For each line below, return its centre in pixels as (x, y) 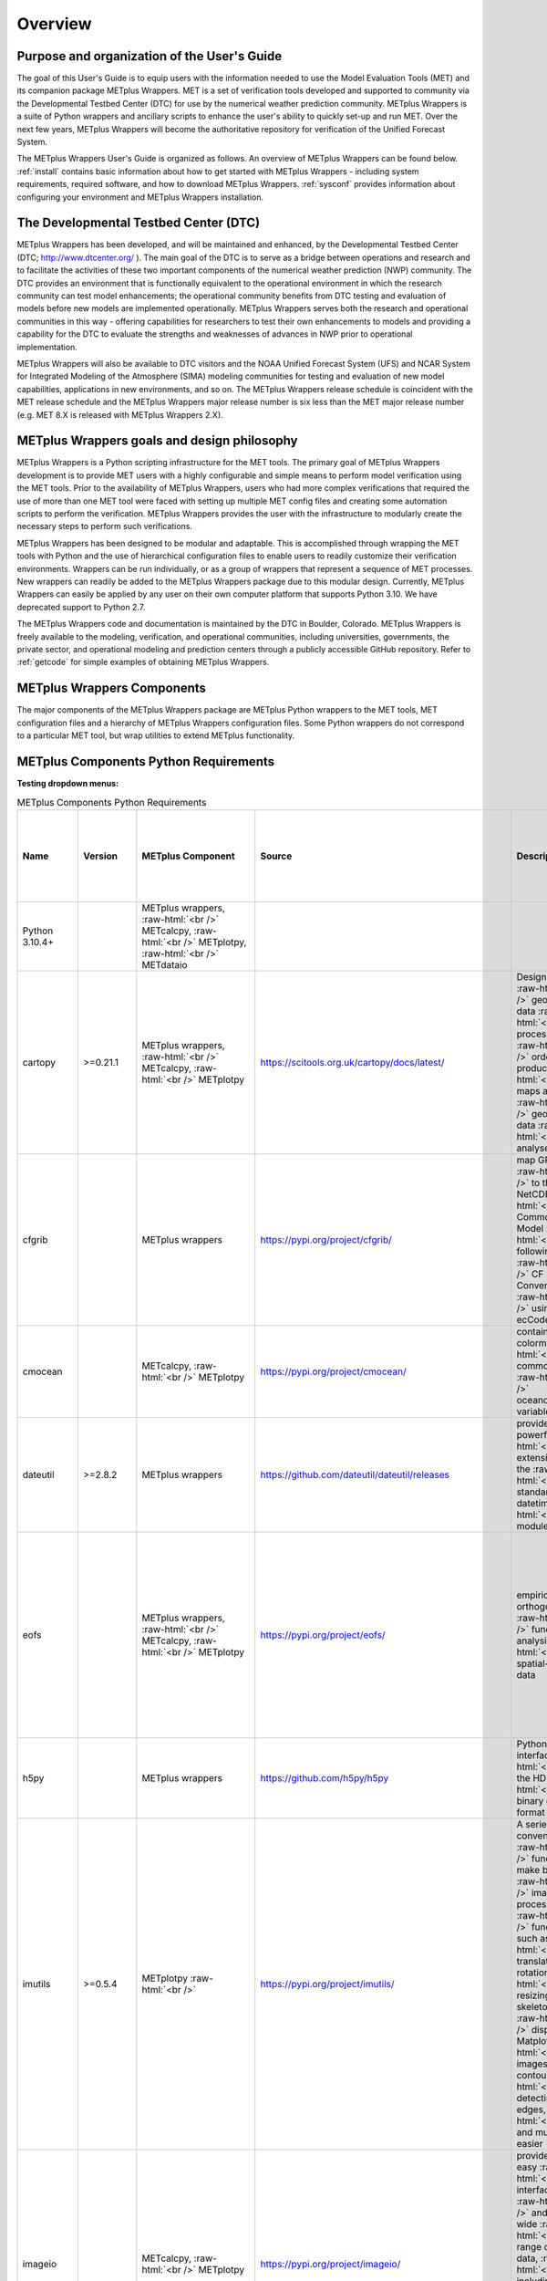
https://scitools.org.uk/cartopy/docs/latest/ (352, 1062)
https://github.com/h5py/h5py (325, 1777)
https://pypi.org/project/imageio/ (330, 2264)
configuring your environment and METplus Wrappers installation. (140, 197)
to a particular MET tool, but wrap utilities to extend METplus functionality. (156, 735)
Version (101, 856)
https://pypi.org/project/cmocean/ (333, 1371)
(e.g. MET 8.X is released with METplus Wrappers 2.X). (120, 414)
